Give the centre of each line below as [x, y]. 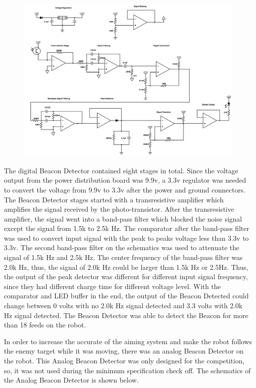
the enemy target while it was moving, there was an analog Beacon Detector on [124, 351]
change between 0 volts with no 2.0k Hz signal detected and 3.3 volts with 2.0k [123, 306]
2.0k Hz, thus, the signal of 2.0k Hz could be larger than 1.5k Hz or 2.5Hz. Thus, [126, 267]
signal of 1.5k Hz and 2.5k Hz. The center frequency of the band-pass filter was [123, 257]
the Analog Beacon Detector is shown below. [71, 380]
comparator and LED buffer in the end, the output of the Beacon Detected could [126, 296]
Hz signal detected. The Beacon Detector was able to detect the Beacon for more [126, 315]
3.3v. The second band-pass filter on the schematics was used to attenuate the [122, 247]
